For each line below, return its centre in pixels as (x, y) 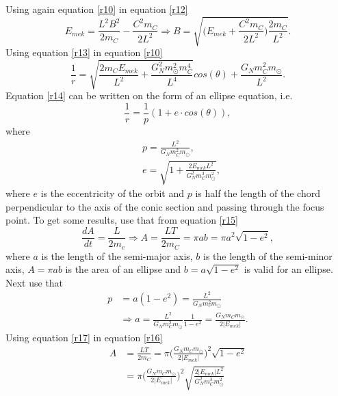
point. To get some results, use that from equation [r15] (122, 220)
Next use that (35, 282)
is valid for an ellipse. (288, 269)
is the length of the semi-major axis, (117, 255)
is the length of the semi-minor (268, 255)
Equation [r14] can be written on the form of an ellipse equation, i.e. (149, 95)
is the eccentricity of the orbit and (113, 193)
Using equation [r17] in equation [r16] (84, 337)
